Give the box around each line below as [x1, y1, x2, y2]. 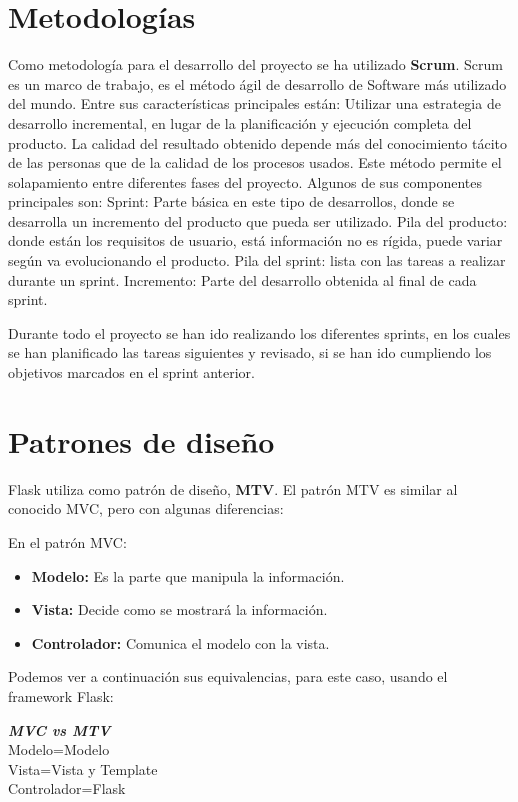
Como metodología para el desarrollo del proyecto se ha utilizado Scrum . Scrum [8, 54, 504, 75]
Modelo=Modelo [8, 739, 110, 760]
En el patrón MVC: [8, 531, 127, 552]
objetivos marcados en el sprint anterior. [8, 362, 255, 383]
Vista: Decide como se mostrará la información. [31, 599, 328, 620]
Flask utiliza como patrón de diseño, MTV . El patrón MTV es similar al [8, 478, 458, 499]
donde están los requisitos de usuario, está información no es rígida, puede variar [8, 230, 503, 251]
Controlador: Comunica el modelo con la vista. [31, 632, 330, 653]
